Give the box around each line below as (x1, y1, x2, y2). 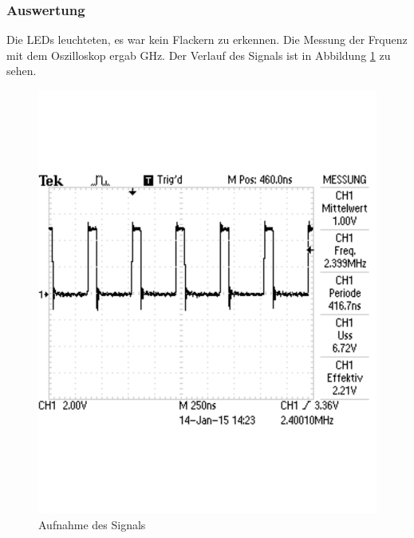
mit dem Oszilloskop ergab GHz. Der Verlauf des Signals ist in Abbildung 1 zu (6, 46, 391, 63)
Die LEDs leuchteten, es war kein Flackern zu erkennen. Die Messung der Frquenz (6, 31, 408, 48)
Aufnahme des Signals (38, 516, 146, 532)
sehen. (6, 62, 37, 79)
